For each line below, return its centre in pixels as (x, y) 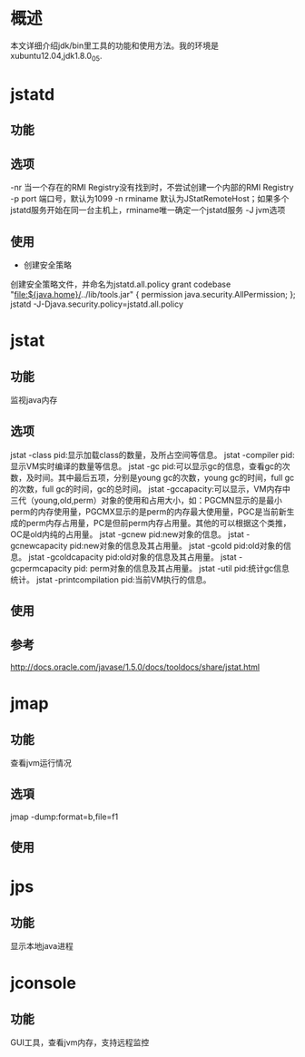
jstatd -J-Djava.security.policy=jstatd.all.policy (97, 304)
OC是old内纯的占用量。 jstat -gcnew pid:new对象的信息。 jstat (127, 534)
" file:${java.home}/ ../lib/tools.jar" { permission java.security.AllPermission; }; (153, 294)
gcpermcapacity (41, 568)
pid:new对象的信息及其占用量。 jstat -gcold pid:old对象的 (177, 545)
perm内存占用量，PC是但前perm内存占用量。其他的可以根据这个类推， (158, 523)
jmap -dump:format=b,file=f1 (64, 817)
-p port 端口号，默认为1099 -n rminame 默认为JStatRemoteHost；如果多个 (150, 199)
